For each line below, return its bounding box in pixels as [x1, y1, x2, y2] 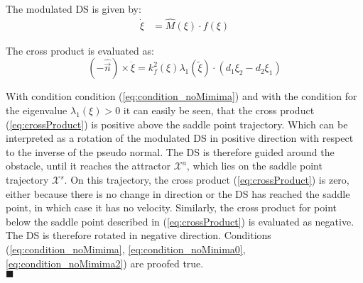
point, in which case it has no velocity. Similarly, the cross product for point [6, 200, 337, 215]
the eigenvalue [6, 103, 67, 118]
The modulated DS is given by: [6, 1, 141, 16]
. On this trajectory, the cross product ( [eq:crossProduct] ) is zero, [64, 172, 350, 187]
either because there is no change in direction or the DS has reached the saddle [6, 186, 350, 201]
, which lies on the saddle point [186, 158, 323, 173]
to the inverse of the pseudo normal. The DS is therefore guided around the [6, 144, 335, 159]
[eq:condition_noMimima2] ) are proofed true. [6, 255, 204, 270]
